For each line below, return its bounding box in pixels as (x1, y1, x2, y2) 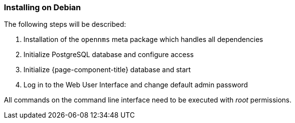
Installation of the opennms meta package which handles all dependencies (23, 35, 263, 44)
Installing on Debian (4, 2, 81, 12)
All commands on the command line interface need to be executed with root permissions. (4, 96, 292, 104)
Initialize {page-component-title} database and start (23, 65, 191, 74)
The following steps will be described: (4, 20, 126, 29)
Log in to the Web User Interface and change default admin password (23, 81, 248, 89)
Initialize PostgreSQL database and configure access (23, 50, 194, 59)
